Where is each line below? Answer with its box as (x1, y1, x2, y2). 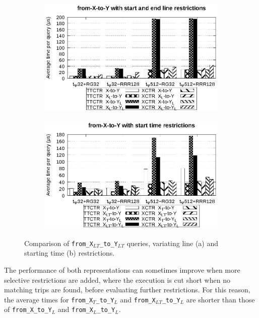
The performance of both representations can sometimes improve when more (4, 264, 240, 275)
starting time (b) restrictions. (24, 248, 115, 258)
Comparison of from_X (24, 237, 93, 248)
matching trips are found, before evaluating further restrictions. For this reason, (4, 284, 250, 295)
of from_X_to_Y (4, 304, 52, 314)
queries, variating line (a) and (126, 237, 219, 248)
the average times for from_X (4, 294, 93, 304)
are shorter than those (186, 294, 255, 304)
